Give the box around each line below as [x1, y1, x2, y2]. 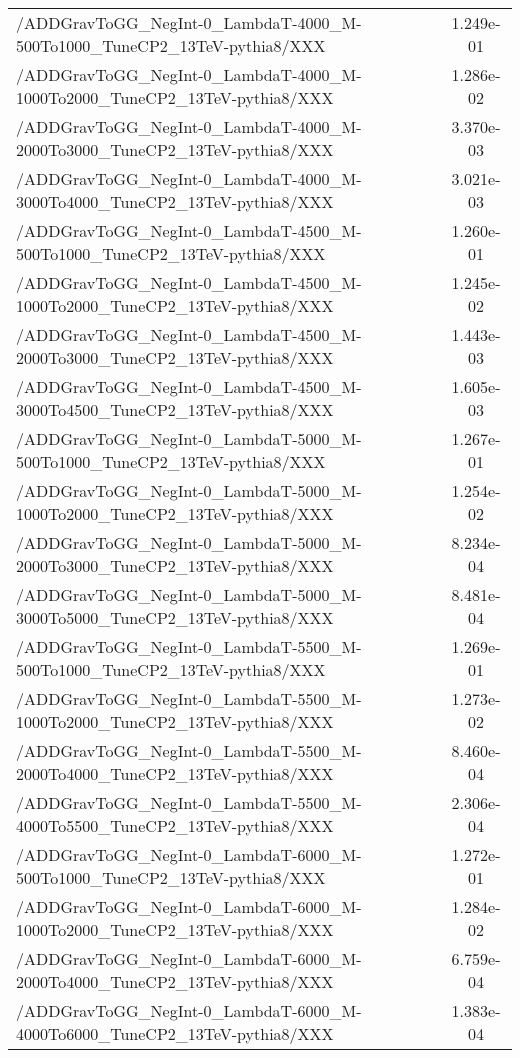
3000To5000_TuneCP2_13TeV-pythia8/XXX [16, 606, 334, 629]
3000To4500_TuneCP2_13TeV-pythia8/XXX [16, 398, 334, 421]
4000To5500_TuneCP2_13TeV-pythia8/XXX [16, 814, 334, 837]
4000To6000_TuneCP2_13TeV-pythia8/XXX [16, 1022, 334, 1045]
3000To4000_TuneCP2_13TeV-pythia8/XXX [16, 190, 334, 213]
